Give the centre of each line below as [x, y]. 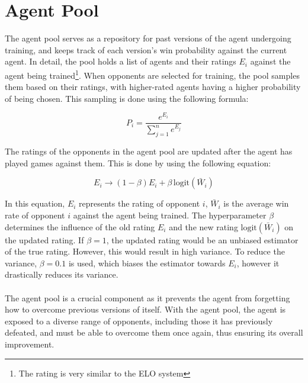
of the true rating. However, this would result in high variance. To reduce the [145, 251]
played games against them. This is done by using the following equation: [138, 162]
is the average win [256, 203]
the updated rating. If [44, 239]
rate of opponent [35, 215]
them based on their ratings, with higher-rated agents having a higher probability [153, 87]
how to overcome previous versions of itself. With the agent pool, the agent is [145, 309]
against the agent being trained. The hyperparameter [170, 215]
